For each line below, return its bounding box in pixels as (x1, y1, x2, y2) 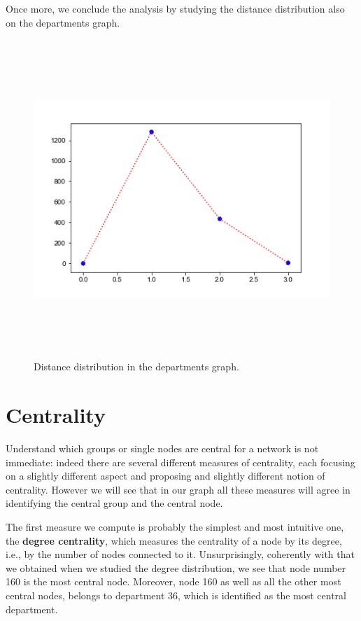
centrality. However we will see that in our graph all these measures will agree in (6, 482, 351, 496)
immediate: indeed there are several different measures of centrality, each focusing (6, 454, 355, 469)
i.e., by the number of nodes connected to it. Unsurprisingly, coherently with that (6, 547, 355, 561)
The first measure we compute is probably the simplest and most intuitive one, (6, 519, 344, 533)
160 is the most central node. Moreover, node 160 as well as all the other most (6, 574, 341, 589)
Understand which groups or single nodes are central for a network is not (6, 441, 319, 456)
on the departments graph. (6, 15, 120, 29)
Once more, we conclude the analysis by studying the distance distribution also (6, 1, 345, 15)
